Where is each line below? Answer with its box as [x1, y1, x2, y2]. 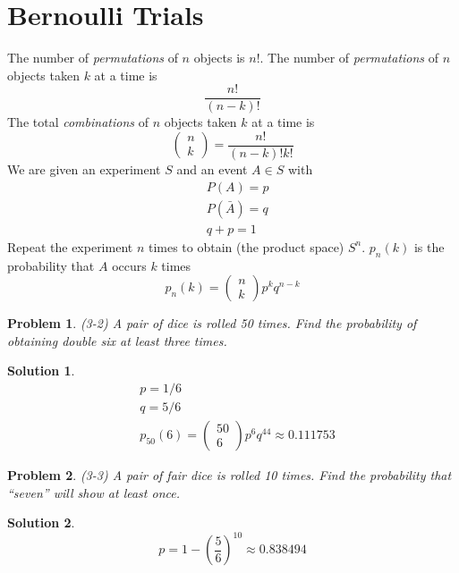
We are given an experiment [7, 160, 161, 179]
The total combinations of [7, 113, 149, 131]
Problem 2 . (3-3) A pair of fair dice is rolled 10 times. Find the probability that [7, 465, 452, 484]
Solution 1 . [7, 361, 75, 380]
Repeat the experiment [7, 237, 133, 256]
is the [413, 237, 445, 256]
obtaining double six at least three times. [7, 331, 227, 350]
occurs [112, 256, 147, 274]
